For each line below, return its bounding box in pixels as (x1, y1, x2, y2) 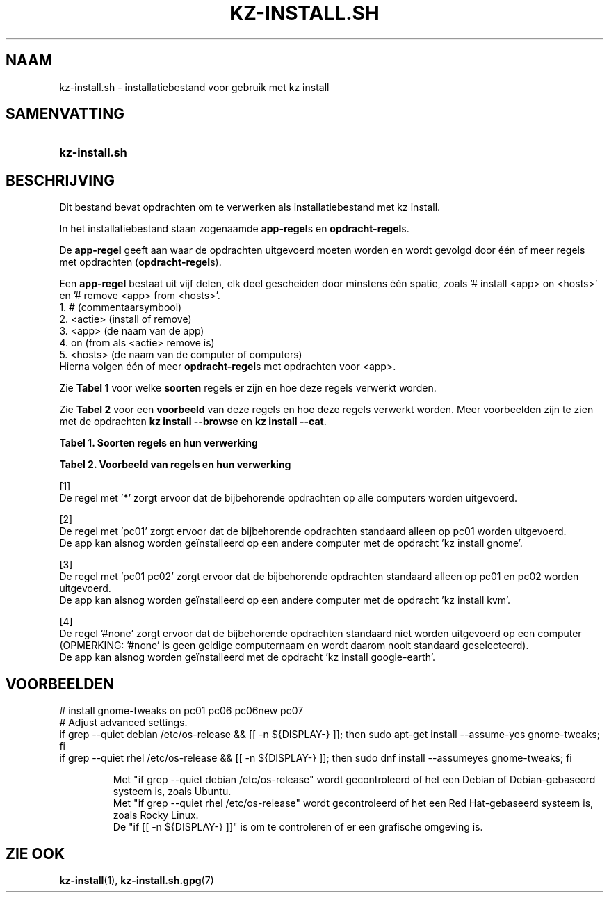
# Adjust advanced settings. (59, 716, 188, 729)
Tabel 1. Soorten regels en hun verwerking (59, 437, 258, 449)
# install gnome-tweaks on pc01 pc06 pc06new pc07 (59, 705, 304, 717)
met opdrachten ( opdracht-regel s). (59, 256, 222, 268)
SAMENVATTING (6, 105, 124, 123)
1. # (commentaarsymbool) (59, 301, 182, 314)
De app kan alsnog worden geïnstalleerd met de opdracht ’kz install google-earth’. (59, 651, 435, 664)
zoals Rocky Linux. (113, 809, 199, 821)
